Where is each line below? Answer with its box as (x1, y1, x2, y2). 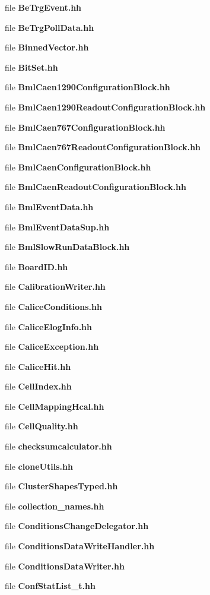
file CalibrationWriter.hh (5, 280, 106, 293)
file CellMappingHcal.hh (5, 400, 104, 412)
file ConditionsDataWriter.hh (5, 559, 125, 572)
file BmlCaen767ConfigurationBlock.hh (5, 121, 166, 133)
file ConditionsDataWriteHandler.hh (5, 540, 155, 552)
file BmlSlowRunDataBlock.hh (5, 240, 130, 253)
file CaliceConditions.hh (5, 300, 102, 312)
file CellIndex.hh (5, 380, 72, 393)
